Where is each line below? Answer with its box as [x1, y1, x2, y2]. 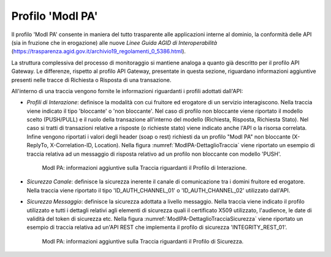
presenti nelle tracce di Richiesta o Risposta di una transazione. [11, 76, 172, 83]
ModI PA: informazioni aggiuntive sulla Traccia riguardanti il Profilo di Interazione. [42, 164, 248, 172]
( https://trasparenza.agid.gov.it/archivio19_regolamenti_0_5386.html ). [11, 48, 186, 55]
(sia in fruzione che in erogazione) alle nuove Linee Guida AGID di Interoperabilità [11, 39, 218, 46]
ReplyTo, [26, 142, 49, 149]
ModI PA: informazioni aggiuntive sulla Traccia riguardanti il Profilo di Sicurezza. [42, 237, 244, 245]
